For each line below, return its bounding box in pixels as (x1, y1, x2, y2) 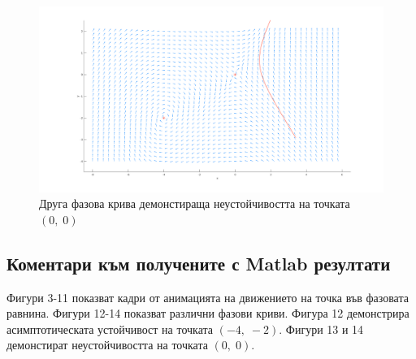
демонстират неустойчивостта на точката (6, 336, 208, 353)
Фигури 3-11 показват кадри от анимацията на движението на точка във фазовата (6, 288, 409, 305)
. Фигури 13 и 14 (279, 320, 364, 337)
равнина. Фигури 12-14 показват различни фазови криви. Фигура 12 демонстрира (6, 305, 409, 322)
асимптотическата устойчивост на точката (6, 320, 214, 337)
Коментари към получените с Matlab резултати (6, 250, 391, 275)
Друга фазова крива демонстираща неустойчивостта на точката (39, 195, 350, 212)
